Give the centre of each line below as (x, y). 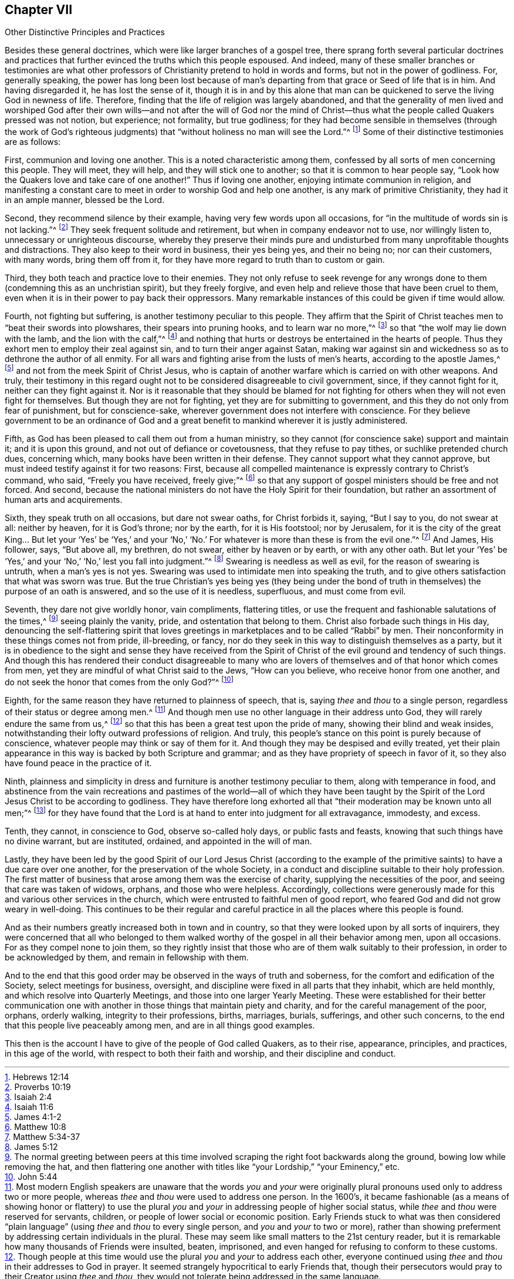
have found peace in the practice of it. (78, 763)
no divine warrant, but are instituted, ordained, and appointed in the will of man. (158, 841)
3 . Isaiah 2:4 (28, 1097)
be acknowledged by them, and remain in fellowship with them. (127, 957)
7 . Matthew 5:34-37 (43, 1136)
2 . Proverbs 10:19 (38, 1087)
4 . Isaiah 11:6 (29, 1107)
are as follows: (33, 142)
